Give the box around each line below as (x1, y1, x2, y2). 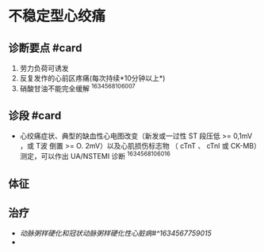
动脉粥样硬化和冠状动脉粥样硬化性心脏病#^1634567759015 (19, 228, 212, 238)
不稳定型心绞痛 (8, 7, 106, 25)
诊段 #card (8, 109, 62, 122)
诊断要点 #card (8, 41, 82, 55)
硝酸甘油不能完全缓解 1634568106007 (19, 82, 136, 93)
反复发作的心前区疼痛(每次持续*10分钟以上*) (19, 73, 166, 83)
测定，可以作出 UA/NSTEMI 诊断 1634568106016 (19, 150, 170, 161)
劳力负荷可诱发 (19, 64, 69, 73)
